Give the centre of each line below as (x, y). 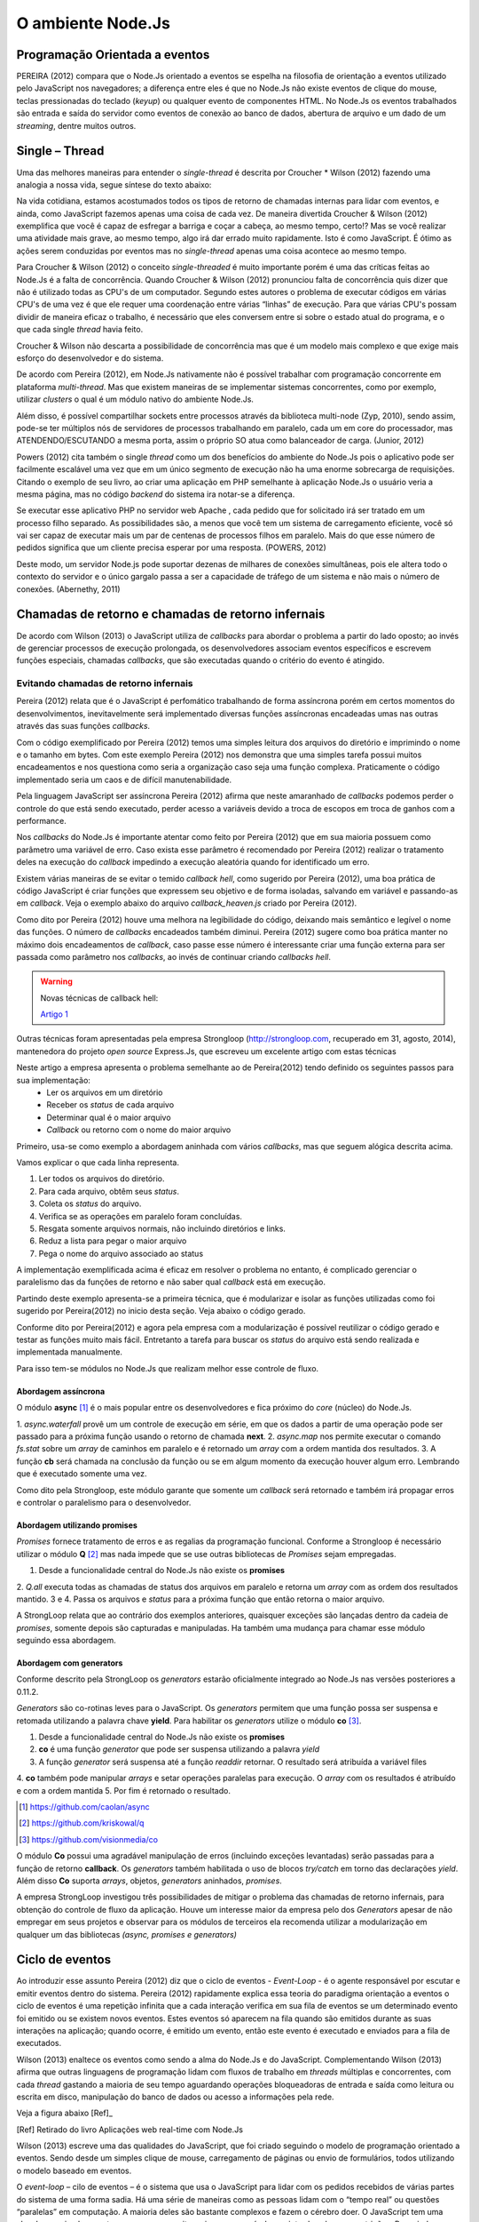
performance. (41, 820)
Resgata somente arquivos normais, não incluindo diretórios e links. (162, 1228)
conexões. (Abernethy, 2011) (68, 589)
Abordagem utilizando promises (77, 1525)
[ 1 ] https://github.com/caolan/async (84, 1806)
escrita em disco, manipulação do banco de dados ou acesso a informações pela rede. (175, 2097)
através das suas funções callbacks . (83, 726)
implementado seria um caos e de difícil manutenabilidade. (124, 779)
